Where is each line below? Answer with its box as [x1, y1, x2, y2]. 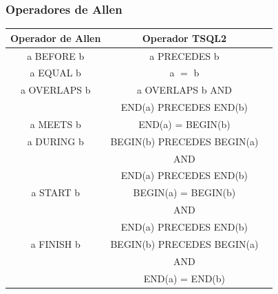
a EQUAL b [30, 65, 81, 80]
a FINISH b [30, 236, 81, 251]
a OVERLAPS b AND [136, 83, 232, 97]
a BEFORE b [27, 48, 85, 63]
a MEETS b [30, 116, 81, 131]
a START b [31, 185, 81, 200]
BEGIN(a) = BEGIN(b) [133, 185, 236, 200]
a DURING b [27, 134, 84, 148]
